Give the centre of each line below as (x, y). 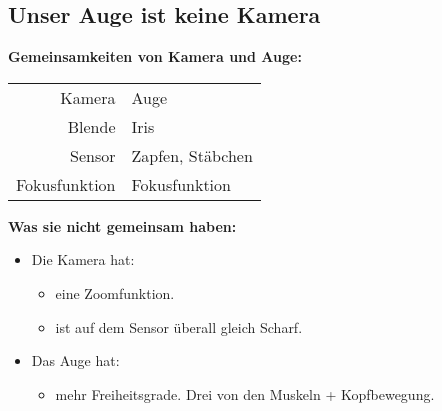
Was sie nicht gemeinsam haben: (122, 225)
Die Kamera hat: (83, 259)
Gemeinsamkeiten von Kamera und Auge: (155, 56)
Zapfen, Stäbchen (192, 155)
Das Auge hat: (75, 360)
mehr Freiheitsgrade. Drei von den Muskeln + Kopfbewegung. (245, 393)
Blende (91, 126)
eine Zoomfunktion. (115, 292)
